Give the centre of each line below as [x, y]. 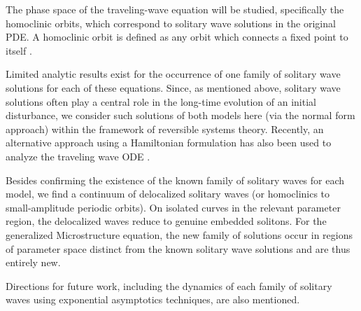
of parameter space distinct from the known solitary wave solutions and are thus [178, 248]
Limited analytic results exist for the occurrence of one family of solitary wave [173, 74]
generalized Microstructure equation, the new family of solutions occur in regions [179, 234]
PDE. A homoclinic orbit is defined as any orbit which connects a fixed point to [177, 37]
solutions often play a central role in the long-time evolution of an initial [161, 101]
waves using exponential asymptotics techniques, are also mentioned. [153, 299]
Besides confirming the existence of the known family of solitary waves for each [175, 180]
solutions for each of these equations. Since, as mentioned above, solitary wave [173, 87]
